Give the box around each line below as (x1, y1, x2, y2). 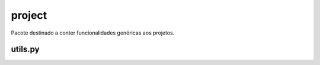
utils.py (11, 45, 40, 54)
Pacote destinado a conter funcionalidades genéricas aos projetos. (11, 29, 175, 36)
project (11, 9, 47, 22)
